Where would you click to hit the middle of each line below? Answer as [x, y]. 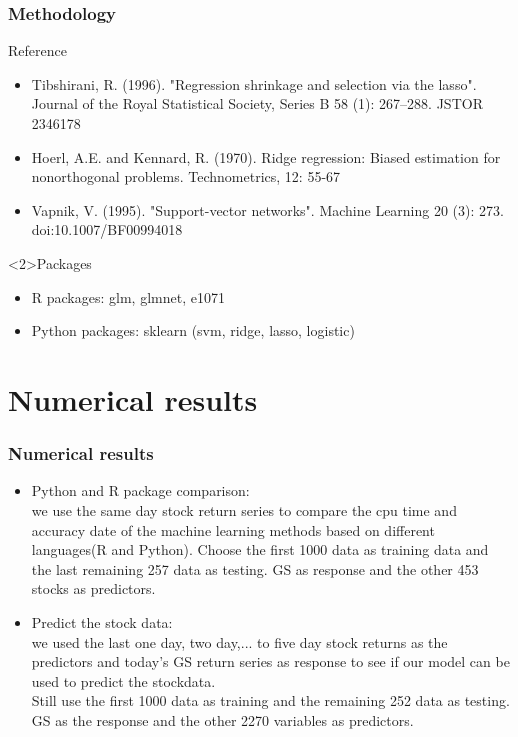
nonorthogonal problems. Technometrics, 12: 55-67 [186, 176]
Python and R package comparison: [140, 490]
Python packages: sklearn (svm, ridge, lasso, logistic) [193, 330]
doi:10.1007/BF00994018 [107, 229]
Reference [37, 50]
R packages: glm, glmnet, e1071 [128, 296]
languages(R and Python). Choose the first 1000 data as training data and [260, 549]
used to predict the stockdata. [123, 680]
